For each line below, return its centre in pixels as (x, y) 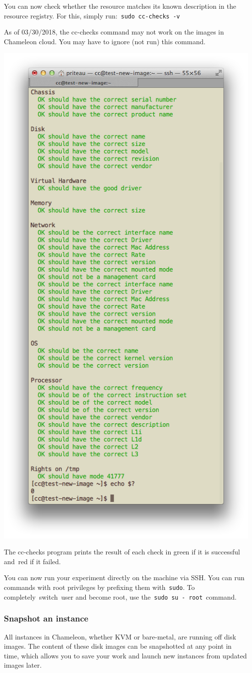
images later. (23, 665)
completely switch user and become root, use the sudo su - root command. (120, 596)
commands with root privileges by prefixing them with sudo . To (99, 587)
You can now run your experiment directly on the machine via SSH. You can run (124, 578)
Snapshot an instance (46, 618)
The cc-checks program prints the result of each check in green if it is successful (122, 552)
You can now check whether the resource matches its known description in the (120, 6)
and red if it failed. (32, 561)
